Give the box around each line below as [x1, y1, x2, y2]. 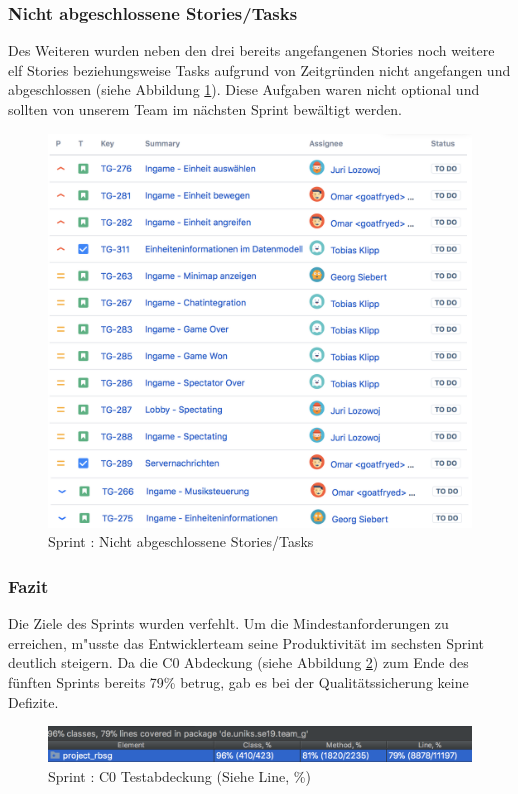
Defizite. [8, 691, 59, 712]
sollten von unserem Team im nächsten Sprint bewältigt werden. [8, 99, 402, 119]
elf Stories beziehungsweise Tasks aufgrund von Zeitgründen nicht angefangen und [8, 59, 511, 80]
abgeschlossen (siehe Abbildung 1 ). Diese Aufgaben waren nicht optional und [8, 79, 480, 100]
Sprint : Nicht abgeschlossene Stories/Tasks [48, 531, 314, 552]
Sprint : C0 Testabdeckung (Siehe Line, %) [48, 765, 311, 786]
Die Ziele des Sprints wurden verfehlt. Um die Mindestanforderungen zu [8, 613, 449, 634]
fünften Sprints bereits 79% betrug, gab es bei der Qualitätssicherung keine [8, 671, 469, 692]
